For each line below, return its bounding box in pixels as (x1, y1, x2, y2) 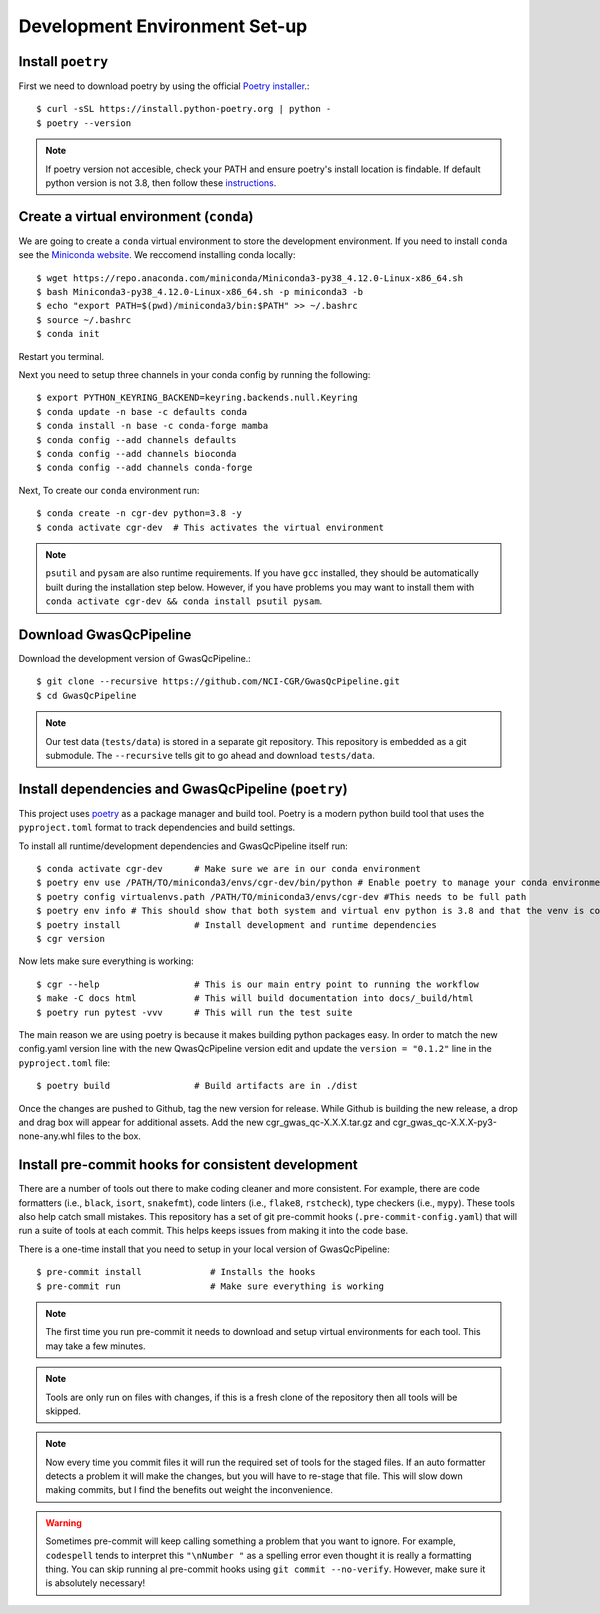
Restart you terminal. (18, 350, 105, 362)
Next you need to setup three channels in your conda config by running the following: (18, 369, 371, 381)
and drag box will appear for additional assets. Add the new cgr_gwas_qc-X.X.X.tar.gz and (18, 1116, 391, 1128)
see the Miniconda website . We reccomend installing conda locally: (18, 249, 296, 261)
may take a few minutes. (45, 1340, 146, 1352)
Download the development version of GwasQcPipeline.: (18, 653, 252, 665)
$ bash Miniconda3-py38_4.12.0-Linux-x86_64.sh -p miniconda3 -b (36, 286, 364, 298)
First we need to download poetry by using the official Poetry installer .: (18, 80, 310, 92)
